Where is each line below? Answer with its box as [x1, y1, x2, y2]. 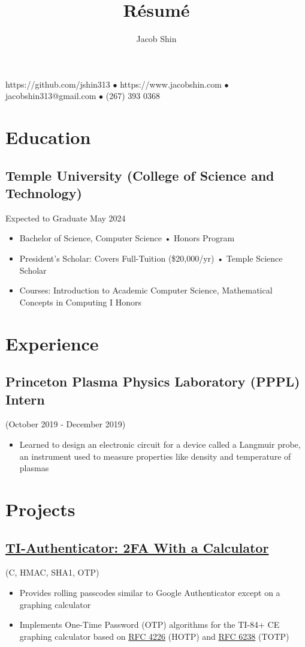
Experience [5, 331, 99, 355]
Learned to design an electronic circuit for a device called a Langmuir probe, [19, 438, 301, 450]
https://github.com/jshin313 [5, 77, 110, 90]
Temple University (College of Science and [5, 166, 274, 184]
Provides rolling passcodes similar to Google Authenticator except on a [19, 586, 280, 598]
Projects [5, 496, 76, 521]
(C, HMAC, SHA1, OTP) [5, 566, 99, 579]
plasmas [19, 462, 49, 474]
